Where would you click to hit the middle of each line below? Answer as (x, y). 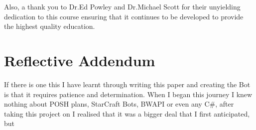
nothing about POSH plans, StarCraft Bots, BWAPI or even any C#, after (119, 104)
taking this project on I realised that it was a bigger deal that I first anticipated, (127, 113)
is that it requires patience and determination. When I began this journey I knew (128, 94)
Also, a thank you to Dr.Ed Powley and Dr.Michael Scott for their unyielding (122, 6)
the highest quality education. (50, 26)
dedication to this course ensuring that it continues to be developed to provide (124, 16)
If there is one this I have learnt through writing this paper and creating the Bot (127, 84)
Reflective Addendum (80, 60)
